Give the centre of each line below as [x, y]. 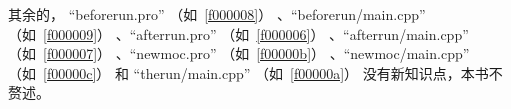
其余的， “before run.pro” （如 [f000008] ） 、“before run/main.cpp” [217, 14]
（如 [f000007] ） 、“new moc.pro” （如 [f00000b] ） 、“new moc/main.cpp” [239, 53]
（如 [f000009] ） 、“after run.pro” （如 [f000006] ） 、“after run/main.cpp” [238, 33]
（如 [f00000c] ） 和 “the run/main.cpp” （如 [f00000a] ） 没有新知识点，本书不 [255, 72]
